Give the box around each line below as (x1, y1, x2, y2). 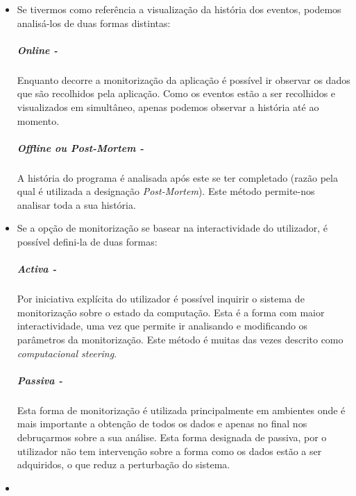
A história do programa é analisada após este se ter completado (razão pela (17, 170, 338, 185)
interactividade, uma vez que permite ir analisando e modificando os (17, 318, 308, 333)
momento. (17, 113, 60, 128)
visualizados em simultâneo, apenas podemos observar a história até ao (17, 99, 319, 114)
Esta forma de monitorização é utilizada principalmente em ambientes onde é (17, 402, 346, 417)
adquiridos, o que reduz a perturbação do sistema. (17, 457, 230, 472)
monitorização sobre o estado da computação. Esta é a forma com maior (17, 305, 325, 319)
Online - (17, 42, 58, 57)
